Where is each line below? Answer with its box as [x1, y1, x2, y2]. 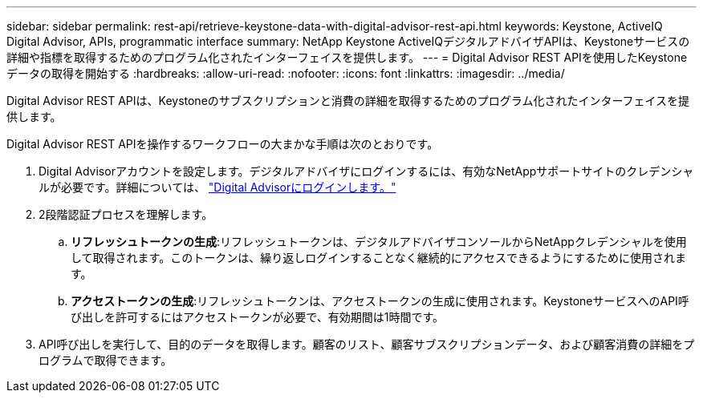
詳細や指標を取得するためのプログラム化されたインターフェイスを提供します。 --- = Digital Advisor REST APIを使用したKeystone [6, 50, 688, 64]
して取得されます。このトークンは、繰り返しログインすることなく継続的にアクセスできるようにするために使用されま [71, 251, 686, 264]
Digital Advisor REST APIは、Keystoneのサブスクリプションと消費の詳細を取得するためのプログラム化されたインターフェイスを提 [6, 94, 690, 107]
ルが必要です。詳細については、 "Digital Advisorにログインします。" [39, 180, 396, 194]
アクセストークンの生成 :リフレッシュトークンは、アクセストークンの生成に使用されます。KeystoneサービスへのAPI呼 [71, 294, 689, 308]
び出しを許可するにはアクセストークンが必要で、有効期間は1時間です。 [71, 310, 445, 324]
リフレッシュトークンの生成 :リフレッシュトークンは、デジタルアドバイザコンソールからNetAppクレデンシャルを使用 [71, 235, 687, 248]
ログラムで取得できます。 [39, 353, 173, 367]
